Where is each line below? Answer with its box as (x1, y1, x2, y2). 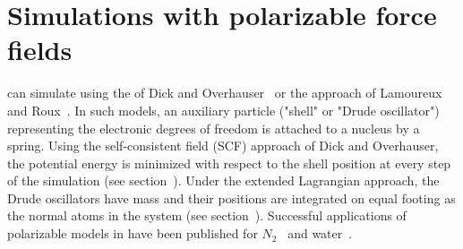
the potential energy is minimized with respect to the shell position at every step (7, 153, 451, 172)
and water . (287, 224, 353, 243)
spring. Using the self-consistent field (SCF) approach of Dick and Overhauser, (7, 136, 439, 155)
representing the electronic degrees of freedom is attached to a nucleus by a (7, 118, 420, 137)
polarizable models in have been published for (7, 224, 258, 243)
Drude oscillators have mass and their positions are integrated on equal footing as (7, 188, 456, 207)
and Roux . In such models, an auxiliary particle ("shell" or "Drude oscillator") (7, 100, 440, 119)
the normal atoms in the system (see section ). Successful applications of (7, 206, 407, 225)
